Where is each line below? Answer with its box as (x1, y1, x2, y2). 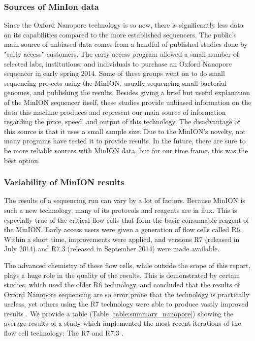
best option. (4, 155, 40, 165)
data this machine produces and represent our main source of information (4, 106, 226, 117)
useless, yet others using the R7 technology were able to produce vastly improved (4, 299, 249, 309)
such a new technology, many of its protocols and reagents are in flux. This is (4, 205, 237, 215)
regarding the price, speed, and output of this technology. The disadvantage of (4, 116, 240, 127)
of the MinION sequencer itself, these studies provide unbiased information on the (4, 97, 252, 107)
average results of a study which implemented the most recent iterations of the (4, 318, 241, 328)
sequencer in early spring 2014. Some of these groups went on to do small (4, 68, 225, 78)
